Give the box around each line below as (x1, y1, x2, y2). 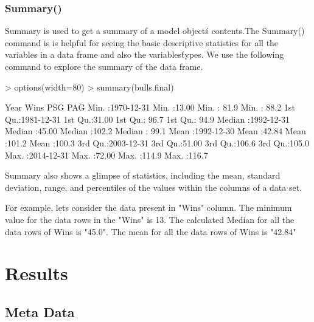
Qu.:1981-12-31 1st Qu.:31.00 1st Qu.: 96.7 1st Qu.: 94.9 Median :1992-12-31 (5, 112, 290, 125)
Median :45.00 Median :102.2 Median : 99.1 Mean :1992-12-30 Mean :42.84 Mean (5, 125, 306, 137)
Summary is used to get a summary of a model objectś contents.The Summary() (5, 24, 305, 37)
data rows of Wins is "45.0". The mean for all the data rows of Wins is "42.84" (5, 225, 296, 238)
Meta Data (5, 302, 75, 321)
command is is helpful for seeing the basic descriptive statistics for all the (5, 36, 279, 49)
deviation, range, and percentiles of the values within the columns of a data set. (5, 180, 302, 193)
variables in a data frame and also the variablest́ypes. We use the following (5, 48, 284, 61)
